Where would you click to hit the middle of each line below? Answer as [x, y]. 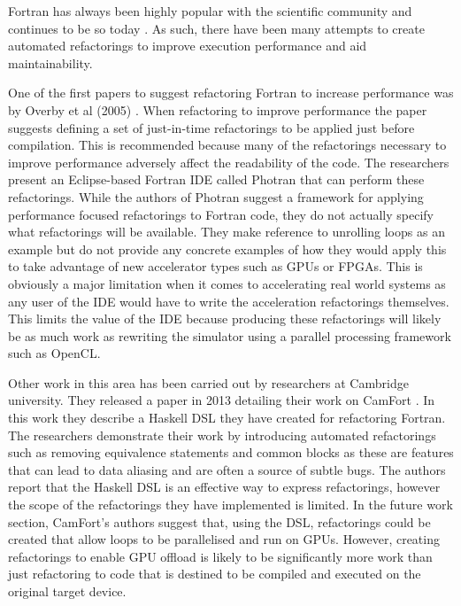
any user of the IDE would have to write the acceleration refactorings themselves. [229, 301]
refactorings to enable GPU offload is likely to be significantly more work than [220, 556]
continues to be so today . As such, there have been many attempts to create [216, 28]
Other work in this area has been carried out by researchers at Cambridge [208, 382]
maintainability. [50, 62]
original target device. [67, 591]
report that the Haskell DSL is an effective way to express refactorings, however [224, 487]
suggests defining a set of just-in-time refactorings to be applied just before [211, 127]
